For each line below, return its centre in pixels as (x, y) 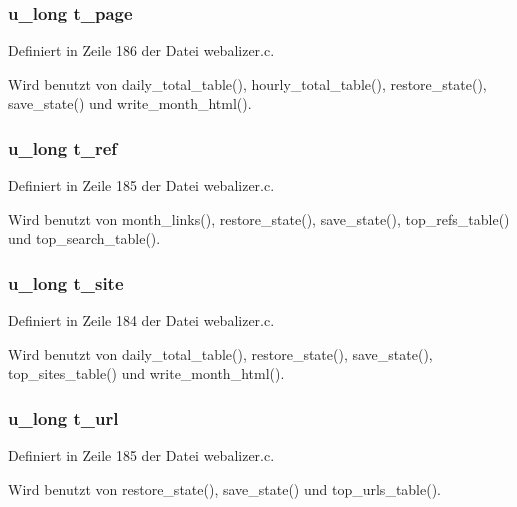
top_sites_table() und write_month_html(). (146, 373)
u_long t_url (63, 417)
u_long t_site (66, 282)
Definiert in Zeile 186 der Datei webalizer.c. (141, 50)
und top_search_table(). (84, 238)
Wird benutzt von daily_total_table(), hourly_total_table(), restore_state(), (247, 83)
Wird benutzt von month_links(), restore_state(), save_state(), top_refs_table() (259, 218)
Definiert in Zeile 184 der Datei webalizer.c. (141, 320)
